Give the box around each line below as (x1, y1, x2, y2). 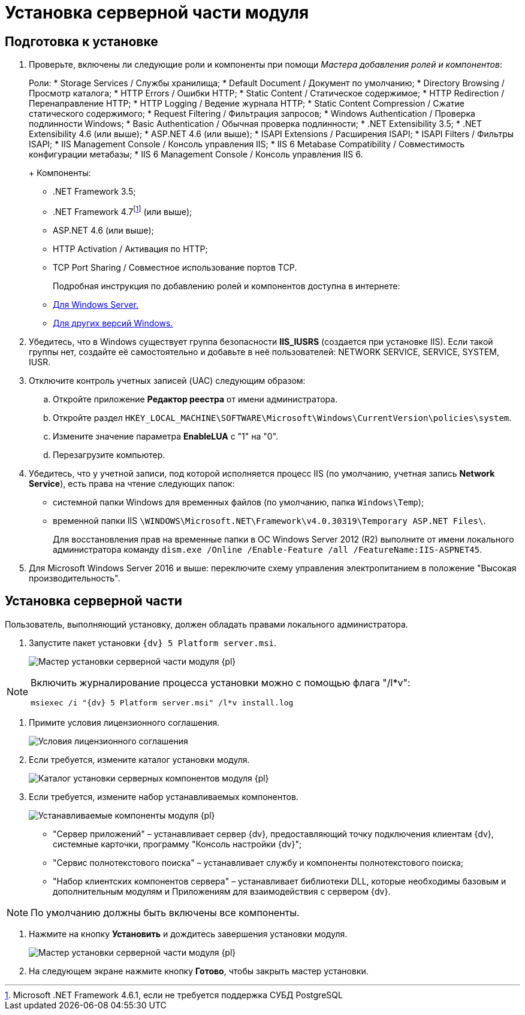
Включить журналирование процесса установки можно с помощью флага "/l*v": (31, 676, 411, 689)
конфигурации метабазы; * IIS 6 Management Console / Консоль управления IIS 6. (29, 149, 363, 160)
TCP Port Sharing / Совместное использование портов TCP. (53, 262, 297, 272)
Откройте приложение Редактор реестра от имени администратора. (53, 393, 338, 404)
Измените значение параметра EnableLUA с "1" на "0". (53, 431, 279, 441)
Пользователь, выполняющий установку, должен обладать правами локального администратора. (5, 619, 408, 629)
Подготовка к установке (5, 34, 158, 49)
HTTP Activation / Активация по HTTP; (53, 243, 208, 254)
